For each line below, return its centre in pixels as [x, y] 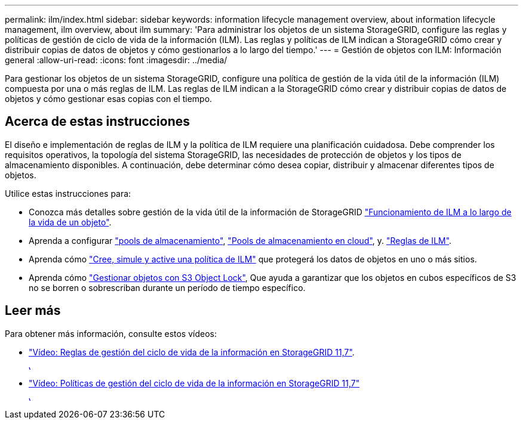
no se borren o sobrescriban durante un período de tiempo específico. [167, 287]
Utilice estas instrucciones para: [68, 193]
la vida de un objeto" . [70, 222]
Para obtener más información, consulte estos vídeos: [111, 333]
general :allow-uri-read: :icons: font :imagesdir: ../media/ [116, 60]
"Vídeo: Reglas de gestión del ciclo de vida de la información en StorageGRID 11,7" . [192, 352]
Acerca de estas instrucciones [98, 122]
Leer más [33, 311]
